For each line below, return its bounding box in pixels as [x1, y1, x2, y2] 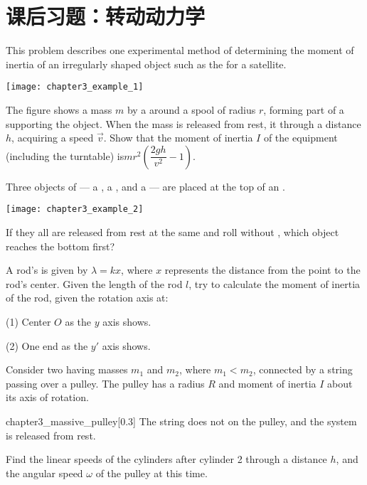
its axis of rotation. [6, 390, 89, 405]
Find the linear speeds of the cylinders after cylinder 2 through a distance [6, 452, 327, 467]
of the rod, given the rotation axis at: [6, 290, 169, 305]
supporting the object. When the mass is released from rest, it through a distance [6, 116, 361, 131]
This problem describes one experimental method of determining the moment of [6, 43, 354, 58]
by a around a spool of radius [127, 102, 256, 117]
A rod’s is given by [6, 262, 88, 277]
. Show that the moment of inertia [103, 130, 253, 145]
